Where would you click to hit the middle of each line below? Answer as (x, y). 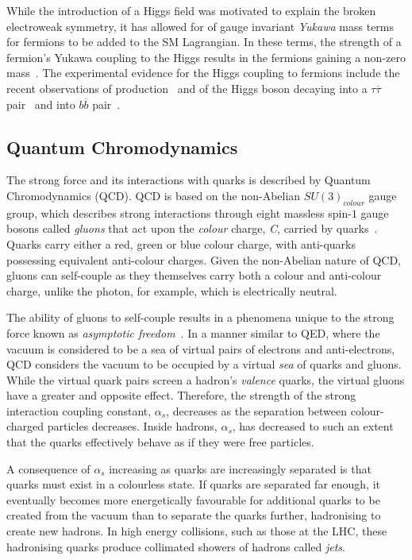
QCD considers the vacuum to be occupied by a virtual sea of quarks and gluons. (204, 364)
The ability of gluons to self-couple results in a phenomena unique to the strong (200, 317)
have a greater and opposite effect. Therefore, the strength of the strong (181, 395)
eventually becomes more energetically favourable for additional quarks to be (193, 499)
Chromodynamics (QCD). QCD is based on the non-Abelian (154, 195)
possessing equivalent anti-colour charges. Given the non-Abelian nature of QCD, (204, 259)
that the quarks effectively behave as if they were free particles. (160, 442)
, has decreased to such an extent (313, 426)
